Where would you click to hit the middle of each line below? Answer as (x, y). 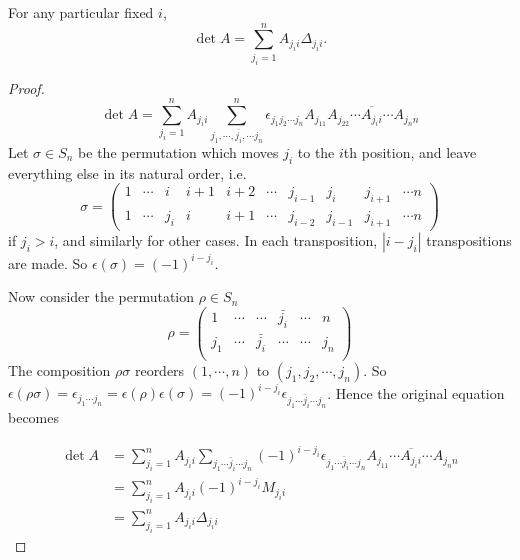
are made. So (48, 262)
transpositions (469, 240)
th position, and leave (410, 151)
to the (316, 151)
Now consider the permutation (101, 296)
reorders (159, 369)
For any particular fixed (81, 12)
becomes (34, 417)
